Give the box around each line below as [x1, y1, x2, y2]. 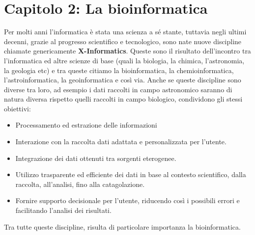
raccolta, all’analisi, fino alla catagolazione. [15, 179, 145, 189]
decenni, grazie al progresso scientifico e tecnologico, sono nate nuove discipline [4, 36, 242, 46]
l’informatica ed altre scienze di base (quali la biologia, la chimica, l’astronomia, [4, 55, 245, 65]
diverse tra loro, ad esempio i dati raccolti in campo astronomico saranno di [4, 84, 232, 94]
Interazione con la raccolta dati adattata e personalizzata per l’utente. [15, 136, 227, 147]
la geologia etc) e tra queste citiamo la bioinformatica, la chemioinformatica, [4, 65, 234, 75]
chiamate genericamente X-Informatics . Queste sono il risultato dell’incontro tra [4, 46, 251, 56]
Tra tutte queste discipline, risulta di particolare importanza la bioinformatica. [4, 221, 241, 232]
